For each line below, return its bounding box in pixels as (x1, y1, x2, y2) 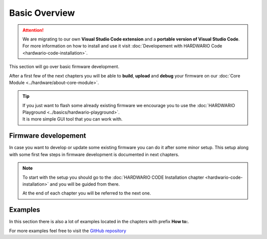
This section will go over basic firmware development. (9, 64, 120, 70)
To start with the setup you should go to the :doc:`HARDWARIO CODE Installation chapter (22, 174, 204, 180)
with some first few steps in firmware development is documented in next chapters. (9, 151, 179, 158)
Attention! (22, 27, 44, 33)
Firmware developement (9, 131, 87, 140)
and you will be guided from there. (49, 181, 120, 187)
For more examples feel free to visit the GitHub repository (9, 228, 127, 234)
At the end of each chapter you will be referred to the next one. (22, 190, 151, 196)
